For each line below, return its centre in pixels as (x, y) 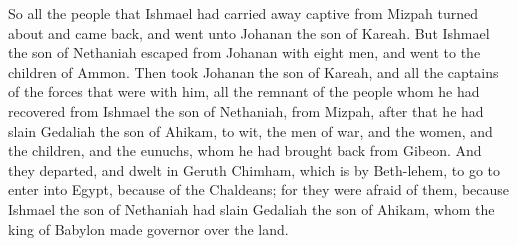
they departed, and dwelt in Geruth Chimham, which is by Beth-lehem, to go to (254, 169)
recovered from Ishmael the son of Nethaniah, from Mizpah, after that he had (246, 110)
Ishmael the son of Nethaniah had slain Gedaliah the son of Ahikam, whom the (251, 208)
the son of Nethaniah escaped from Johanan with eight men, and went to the (244, 52)
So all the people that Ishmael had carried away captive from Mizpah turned (243, 13)
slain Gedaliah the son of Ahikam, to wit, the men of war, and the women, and (250, 130)
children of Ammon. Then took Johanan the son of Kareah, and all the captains (253, 71)
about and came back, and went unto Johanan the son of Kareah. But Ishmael (249, 32)
